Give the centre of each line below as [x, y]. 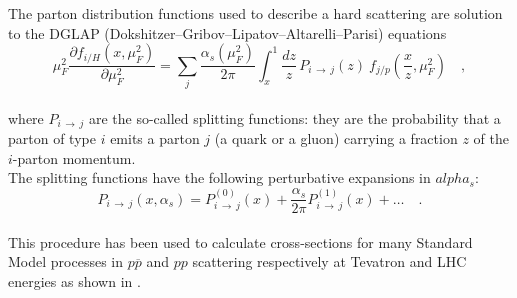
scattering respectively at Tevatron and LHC [329, 261]
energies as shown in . [74, 280]
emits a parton [155, 138]
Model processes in [65, 261]
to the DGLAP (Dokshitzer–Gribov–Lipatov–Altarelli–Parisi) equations [227, 32]
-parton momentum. [74, 157]
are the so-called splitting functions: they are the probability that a [294, 117]
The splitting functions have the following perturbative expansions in [219, 177]
